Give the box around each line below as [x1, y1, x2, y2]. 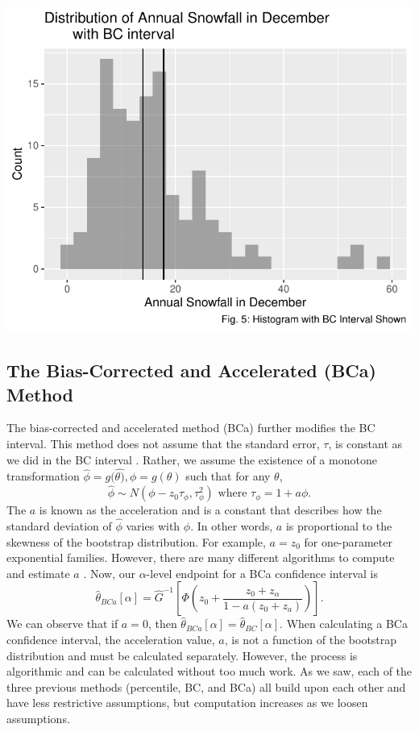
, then [147, 615, 177, 632]
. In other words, [190, 518, 273, 534]
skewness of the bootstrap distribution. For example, [6, 533, 266, 550]
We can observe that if [6, 615, 118, 632]
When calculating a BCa [286, 615, 408, 632]
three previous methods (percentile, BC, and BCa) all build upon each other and [6, 678, 406, 695]
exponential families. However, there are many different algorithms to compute [6, 549, 395, 566]
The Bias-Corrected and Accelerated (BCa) [6, 358, 376, 383]
